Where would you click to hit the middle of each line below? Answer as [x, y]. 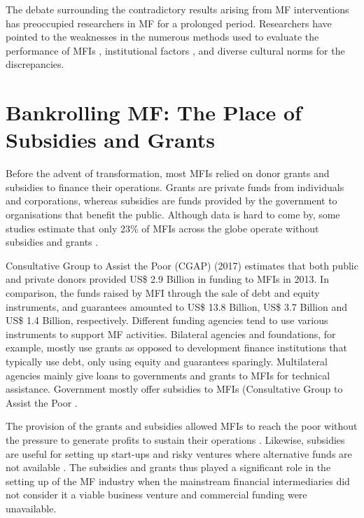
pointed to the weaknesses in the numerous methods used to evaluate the [162, 37]
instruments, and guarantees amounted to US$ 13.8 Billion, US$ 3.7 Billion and [177, 306]
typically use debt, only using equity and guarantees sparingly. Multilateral [167, 361]
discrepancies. [35, 64]
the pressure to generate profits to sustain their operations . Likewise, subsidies [175, 439]
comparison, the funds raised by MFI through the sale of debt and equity [163, 293]
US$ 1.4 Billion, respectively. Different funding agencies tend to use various [167, 320]
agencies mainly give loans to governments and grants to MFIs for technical [168, 375]
